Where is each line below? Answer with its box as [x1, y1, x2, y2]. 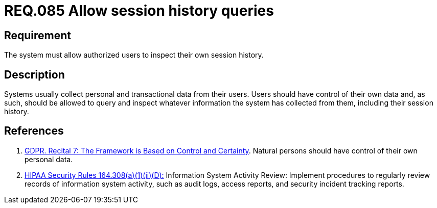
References [4, 124, 64, 138]
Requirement [4, 29, 72, 42]
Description [4, 68, 65, 81]
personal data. [25, 154, 73, 164]
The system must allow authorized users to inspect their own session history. [4, 50, 264, 60]
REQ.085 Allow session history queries [4, 2, 274, 19]
